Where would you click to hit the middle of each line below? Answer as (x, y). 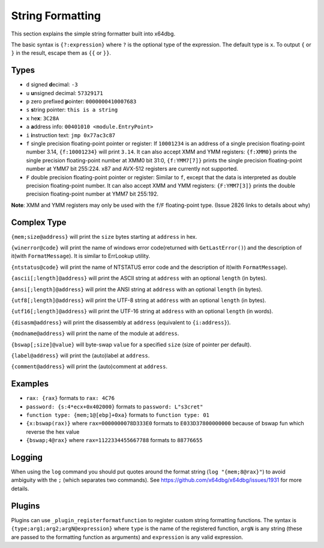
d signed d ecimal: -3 (52, 85)
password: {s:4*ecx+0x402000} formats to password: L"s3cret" (115, 407)
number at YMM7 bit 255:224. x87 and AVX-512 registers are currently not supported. (132, 169)
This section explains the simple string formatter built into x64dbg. (93, 34)
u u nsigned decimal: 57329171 (64, 93)
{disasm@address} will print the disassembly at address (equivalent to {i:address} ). (121, 322)
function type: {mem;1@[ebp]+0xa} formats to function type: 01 (118, 414)
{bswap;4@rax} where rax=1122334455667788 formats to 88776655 (114, 440)
